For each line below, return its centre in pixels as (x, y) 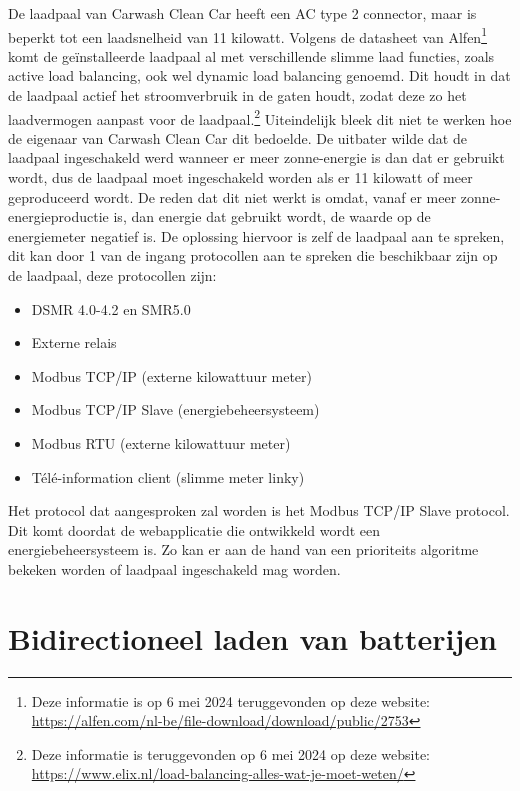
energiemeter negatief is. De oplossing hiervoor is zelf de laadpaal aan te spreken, (256, 235)
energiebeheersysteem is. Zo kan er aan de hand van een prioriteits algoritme (243, 549)
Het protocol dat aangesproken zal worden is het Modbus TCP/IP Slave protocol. (259, 510)
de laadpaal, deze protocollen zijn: (112, 275)
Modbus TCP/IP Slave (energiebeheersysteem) (175, 409)
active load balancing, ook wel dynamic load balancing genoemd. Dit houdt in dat (259, 75)
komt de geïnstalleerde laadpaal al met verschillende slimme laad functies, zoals (251, 55)
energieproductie (58, 216)
